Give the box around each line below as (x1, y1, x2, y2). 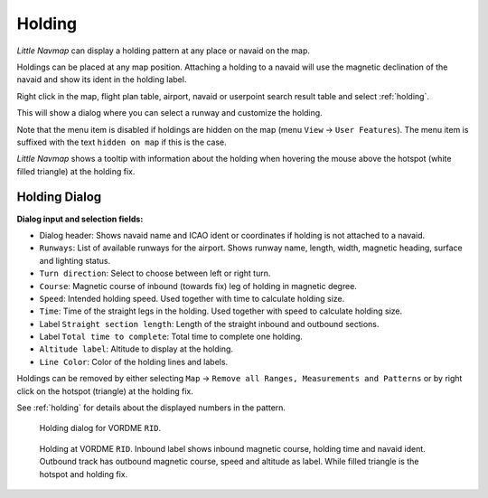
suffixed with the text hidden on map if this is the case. (16, 136, 228, 147)
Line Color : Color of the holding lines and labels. (39, 356, 229, 367)
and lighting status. (39, 255, 111, 266)
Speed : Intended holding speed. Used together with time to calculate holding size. (39, 293, 345, 304)
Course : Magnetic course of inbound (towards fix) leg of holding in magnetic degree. (39, 280, 357, 291)
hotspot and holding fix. (39, 468, 128, 479)
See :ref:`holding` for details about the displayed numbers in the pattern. (16, 402, 286, 413)
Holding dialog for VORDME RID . (39, 423, 162, 434)
